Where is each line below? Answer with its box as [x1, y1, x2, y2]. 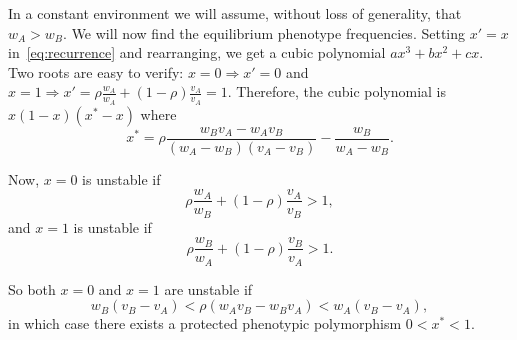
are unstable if [164, 278, 253, 299]
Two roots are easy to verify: [8, 61, 184, 82]
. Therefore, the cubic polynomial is [227, 81, 447, 102]
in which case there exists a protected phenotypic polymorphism [8, 313, 402, 334]
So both [8, 278, 56, 299]
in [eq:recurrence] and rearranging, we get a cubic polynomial [8, 42, 386, 63]
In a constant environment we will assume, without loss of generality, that [8, 3, 462, 23]
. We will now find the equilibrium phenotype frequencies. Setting [63, 22, 466, 43]
